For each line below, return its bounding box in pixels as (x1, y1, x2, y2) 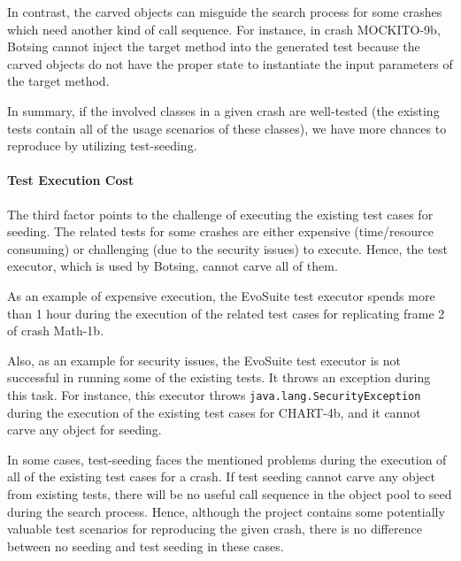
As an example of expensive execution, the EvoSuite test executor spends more (7, 286, 435, 304)
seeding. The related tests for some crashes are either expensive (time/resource (7, 222, 434, 241)
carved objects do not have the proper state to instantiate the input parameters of (7, 54, 453, 73)
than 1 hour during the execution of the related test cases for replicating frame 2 (7, 304, 445, 322)
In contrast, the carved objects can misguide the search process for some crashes (7, 3, 442, 20)
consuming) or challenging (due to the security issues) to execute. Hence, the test (7, 239, 448, 257)
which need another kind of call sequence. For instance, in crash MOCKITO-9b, (7, 19, 441, 38)
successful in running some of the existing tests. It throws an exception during (7, 368, 431, 387)
